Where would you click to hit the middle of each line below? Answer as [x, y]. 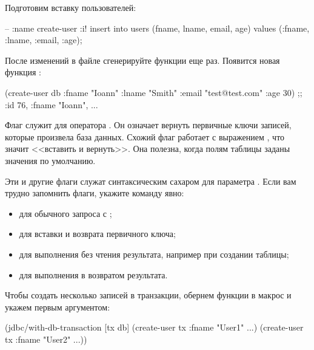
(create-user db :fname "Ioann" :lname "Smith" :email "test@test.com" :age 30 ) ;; [154, 92]
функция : [23, 72]
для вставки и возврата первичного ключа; [97, 234]
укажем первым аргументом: [58, 307]
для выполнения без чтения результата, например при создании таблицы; [154, 254]
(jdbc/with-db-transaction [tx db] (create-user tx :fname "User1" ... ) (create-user [154, 327]
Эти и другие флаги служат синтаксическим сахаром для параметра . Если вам [151, 181]
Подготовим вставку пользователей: [71, 7]
